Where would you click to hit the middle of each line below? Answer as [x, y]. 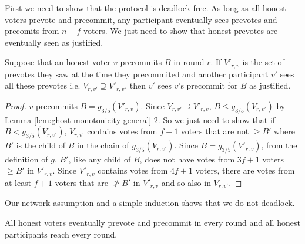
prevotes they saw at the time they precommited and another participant [137, 74]
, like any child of [100, 159]
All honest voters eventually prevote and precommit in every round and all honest [152, 222]
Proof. [16, 105]
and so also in [186, 182]
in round [189, 62]
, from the [279, 145]
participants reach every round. [61, 234]
